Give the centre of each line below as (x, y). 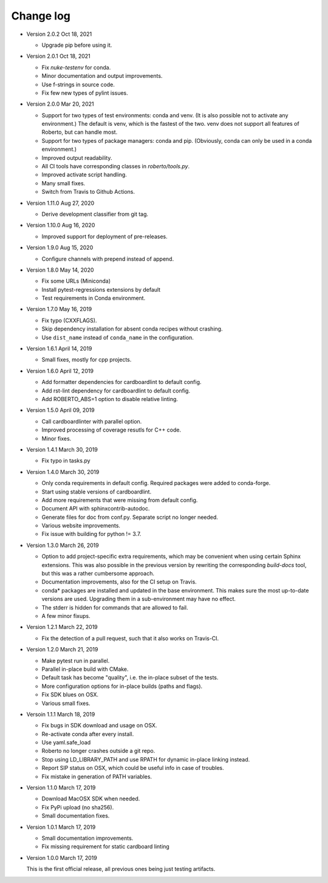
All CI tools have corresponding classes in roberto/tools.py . (116, 167)
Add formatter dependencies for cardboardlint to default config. (121, 382)
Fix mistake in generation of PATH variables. (97, 776)
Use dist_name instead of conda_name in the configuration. (118, 337)
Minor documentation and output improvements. (102, 76)
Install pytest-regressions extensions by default (101, 289)
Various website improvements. (81, 526)
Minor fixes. (56, 438)
